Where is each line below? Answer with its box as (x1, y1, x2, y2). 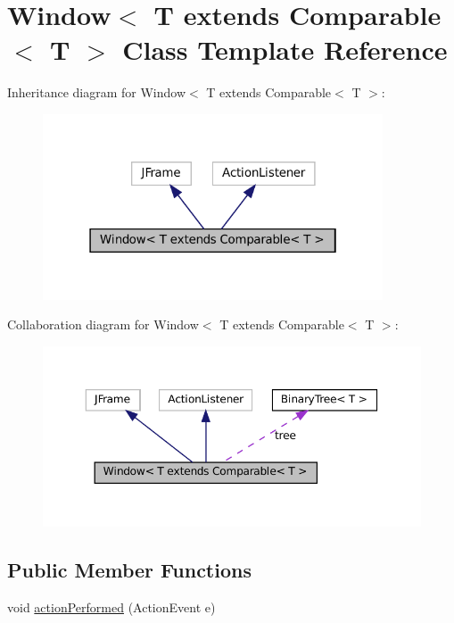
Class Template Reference (122, 31, 448, 68)
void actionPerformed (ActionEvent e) (7, 597, 216, 616)
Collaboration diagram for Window (7, 315, 199, 334)
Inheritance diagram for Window (7, 83, 186, 102)
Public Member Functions (7, 556, 252, 584)
